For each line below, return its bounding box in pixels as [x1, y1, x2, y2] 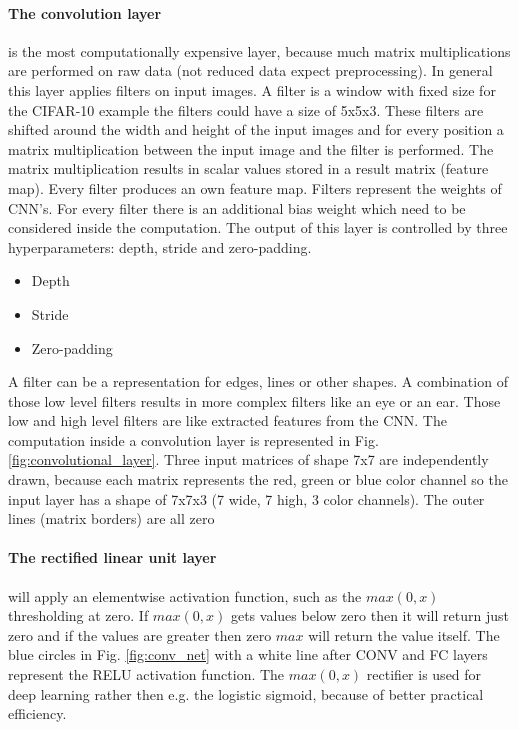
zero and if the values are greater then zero [8, 624, 272, 645]
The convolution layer [8, 2, 162, 23]
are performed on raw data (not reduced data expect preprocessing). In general [8, 60, 493, 81]
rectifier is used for [366, 664, 482, 685]
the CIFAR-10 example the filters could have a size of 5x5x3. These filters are [8, 99, 484, 120]
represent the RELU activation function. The [8, 664, 285, 685]
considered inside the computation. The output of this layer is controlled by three [8, 217, 508, 238]
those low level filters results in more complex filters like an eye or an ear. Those [8, 390, 501, 411]
